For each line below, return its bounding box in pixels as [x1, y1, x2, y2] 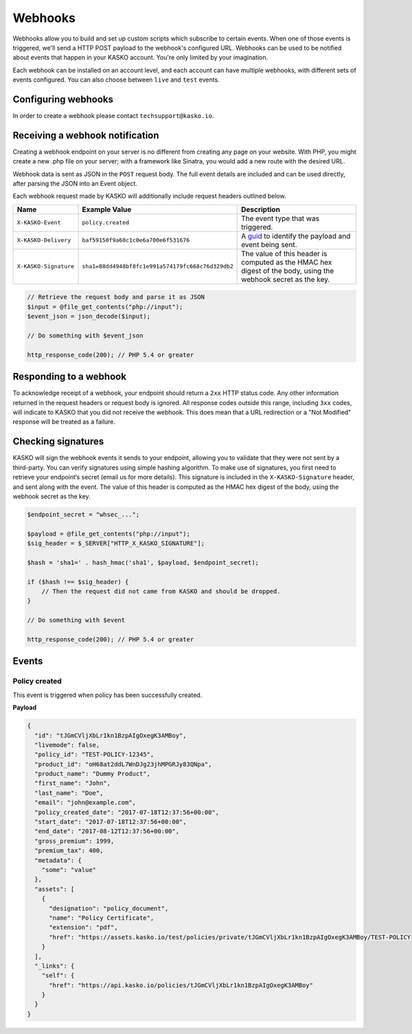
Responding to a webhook [12, 371, 127, 382]
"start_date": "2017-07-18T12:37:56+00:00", [34, 818, 187, 826]
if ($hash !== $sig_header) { [27, 577, 129, 586]
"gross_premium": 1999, [34, 837, 115, 845]
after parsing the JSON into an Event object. [12, 179, 137, 188]
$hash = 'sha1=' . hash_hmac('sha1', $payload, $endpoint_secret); [27, 558, 260, 566]
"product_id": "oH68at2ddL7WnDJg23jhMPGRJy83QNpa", [34, 760, 212, 768]
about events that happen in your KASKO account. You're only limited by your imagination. [12, 54, 268, 62]
